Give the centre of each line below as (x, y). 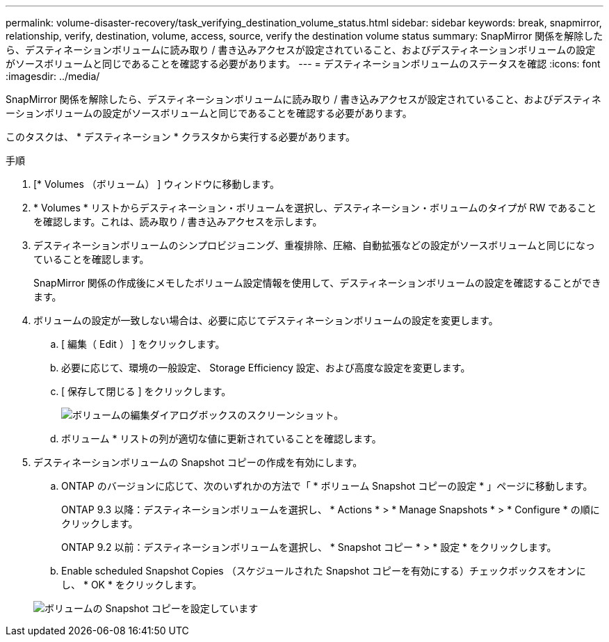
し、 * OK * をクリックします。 (132, 585)
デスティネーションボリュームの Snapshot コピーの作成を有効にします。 (198, 462)
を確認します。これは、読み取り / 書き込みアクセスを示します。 (178, 222)
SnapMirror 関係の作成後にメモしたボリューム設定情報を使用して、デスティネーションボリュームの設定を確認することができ (317, 283)
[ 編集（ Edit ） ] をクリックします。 (143, 344)
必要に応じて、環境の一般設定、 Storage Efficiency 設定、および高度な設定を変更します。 (266, 368)
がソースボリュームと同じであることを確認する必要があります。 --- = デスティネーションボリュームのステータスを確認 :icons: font (303, 64)
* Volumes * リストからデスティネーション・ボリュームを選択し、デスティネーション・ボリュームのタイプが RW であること (315, 208)
